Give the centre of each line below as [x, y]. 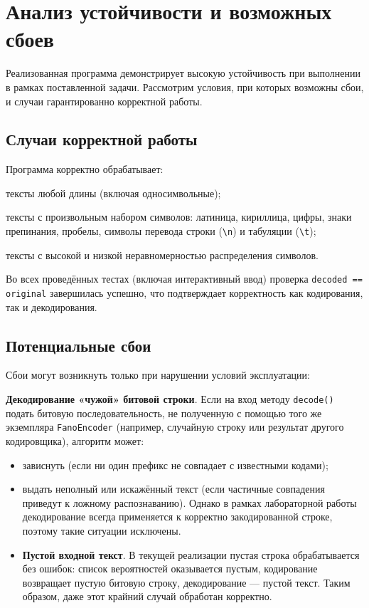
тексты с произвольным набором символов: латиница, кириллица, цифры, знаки [179, 217]
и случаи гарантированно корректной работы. [104, 101]
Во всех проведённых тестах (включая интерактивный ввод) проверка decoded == [184, 279]
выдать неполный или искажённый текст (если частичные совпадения [173, 489]
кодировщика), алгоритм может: [75, 440]
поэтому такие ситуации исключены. [102, 530]
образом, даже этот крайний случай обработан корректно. [147, 596]
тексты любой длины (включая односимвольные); [113, 193]
